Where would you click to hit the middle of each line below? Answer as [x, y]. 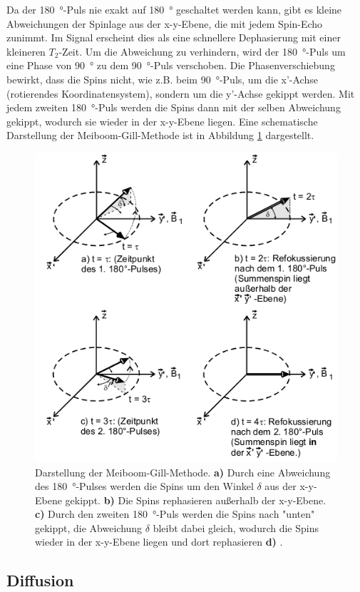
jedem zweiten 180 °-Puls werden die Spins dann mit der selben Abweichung [174, 107]
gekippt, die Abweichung [89, 527]
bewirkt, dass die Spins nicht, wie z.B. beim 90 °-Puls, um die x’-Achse [162, 79]
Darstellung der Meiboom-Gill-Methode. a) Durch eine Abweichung [183, 472]
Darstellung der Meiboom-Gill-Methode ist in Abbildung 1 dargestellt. [160, 135]
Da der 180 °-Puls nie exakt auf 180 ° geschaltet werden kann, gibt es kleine [174, 9]
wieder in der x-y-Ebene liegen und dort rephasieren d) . [159, 542]
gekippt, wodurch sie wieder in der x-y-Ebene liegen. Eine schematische [162, 121]
